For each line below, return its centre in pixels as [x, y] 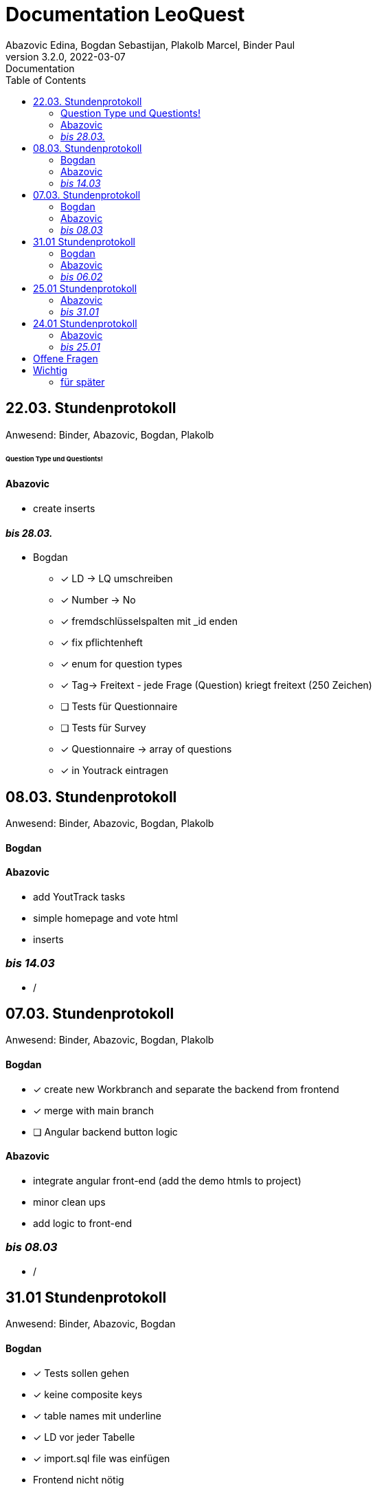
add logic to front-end [83, 1223]
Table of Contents [46, 80]
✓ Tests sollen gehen [81, 1373]
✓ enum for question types [122, 664]
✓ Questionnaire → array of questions [146, 749]
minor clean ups [69, 1202]
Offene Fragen [66, 358]
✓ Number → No [98, 600]
